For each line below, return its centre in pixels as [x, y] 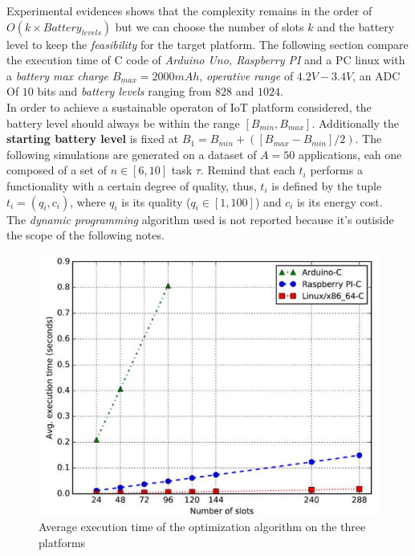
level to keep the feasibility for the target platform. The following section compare [207, 44]
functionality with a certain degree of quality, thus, [132, 185]
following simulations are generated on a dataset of [132, 154]
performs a [336, 170]
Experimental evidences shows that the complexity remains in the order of [189, 10]
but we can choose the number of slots [210, 26]
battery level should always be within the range [123, 123]
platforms [62, 542]
